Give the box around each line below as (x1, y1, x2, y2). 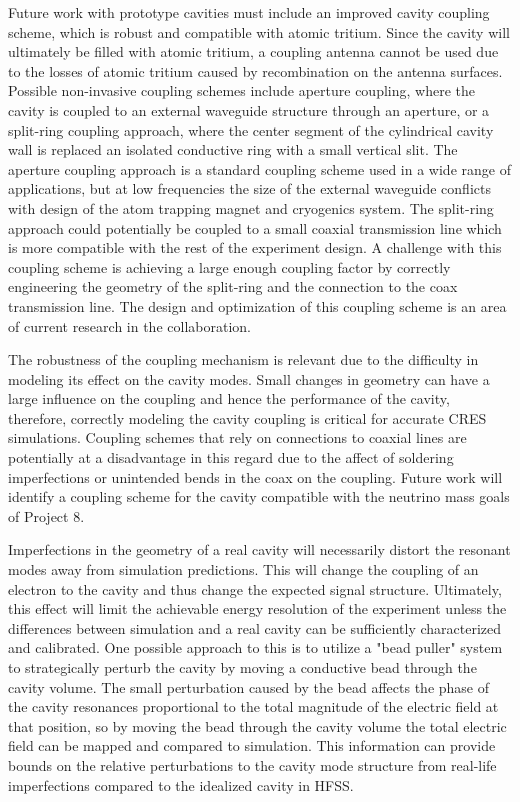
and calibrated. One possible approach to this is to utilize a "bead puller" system (8, 637, 503, 658)
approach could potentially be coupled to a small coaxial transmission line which (8, 217, 502, 238)
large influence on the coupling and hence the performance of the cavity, (8, 388, 450, 409)
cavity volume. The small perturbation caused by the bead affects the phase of (8, 676, 490, 697)
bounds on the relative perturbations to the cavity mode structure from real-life (8, 754, 497, 775)
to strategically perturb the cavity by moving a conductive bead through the (8, 657, 477, 677)
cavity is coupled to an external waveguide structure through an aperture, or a (8, 99, 490, 120)
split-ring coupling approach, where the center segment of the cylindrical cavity (8, 119, 494, 140)
